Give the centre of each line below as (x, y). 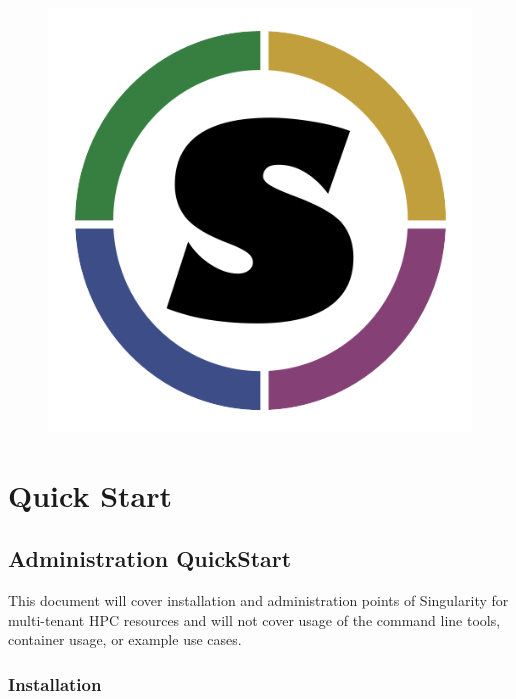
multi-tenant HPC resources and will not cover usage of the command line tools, (254, 619)
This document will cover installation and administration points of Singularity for (258, 600)
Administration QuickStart (150, 558)
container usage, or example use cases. (125, 639)
